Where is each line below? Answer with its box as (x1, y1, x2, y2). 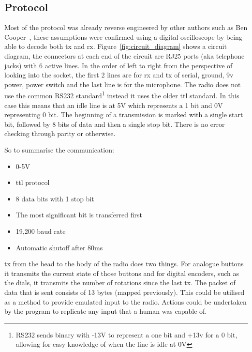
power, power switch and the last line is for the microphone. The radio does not (4, 79, 241, 89)
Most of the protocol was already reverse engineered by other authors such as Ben (4, 22, 248, 32)
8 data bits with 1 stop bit (15, 193, 94, 203)
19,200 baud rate (15, 226, 66, 236)
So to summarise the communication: (4, 144, 114, 154)
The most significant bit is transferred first (15, 210, 142, 220)
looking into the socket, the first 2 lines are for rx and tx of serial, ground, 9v (4, 70, 234, 80)
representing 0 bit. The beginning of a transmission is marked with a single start (4, 109, 243, 120)
